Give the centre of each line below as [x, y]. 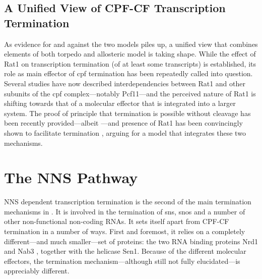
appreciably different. [37, 271]
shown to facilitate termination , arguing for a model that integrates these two [125, 132]
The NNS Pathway [71, 177]
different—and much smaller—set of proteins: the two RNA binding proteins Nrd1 [131, 241]
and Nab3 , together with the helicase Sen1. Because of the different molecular [125, 251]
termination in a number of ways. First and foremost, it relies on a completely [125, 231]
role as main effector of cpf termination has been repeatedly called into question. [128, 73]
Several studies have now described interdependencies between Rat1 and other [125, 83]
